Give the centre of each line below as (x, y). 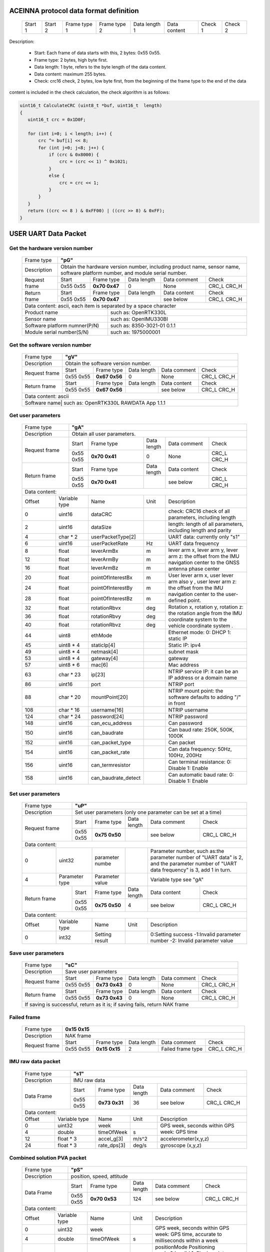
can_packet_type (111, 743)
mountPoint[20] (109, 697)
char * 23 (69, 675)
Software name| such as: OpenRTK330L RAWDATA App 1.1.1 (95, 403)
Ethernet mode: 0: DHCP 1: (200, 633)
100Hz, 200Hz (185, 755)
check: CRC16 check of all (199, 511)
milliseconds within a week (187, 1240)
